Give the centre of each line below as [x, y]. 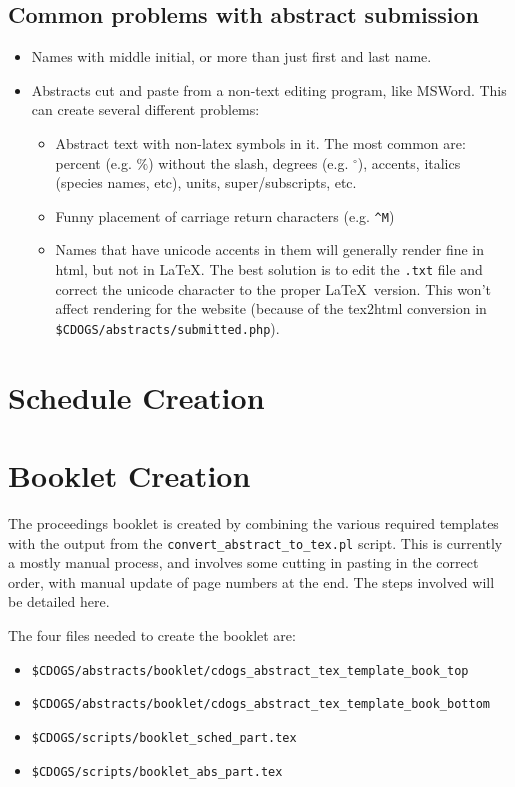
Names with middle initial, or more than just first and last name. [231, 56]
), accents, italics [409, 162]
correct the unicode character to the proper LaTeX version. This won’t [273, 288]
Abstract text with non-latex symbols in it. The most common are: [260, 142]
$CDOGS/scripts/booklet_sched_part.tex [164, 737]
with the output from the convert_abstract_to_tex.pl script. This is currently [255, 542]
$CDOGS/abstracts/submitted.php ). [167, 327]
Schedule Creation [136, 396]
